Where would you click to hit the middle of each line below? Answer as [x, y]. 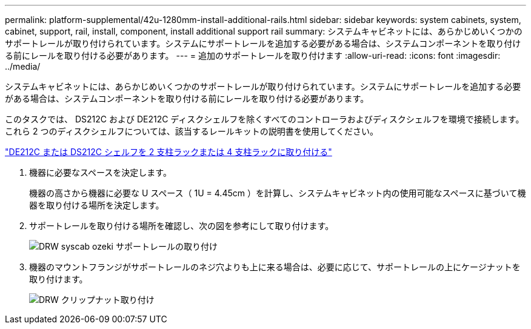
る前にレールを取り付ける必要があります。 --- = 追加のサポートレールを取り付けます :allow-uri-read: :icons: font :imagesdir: [253, 55]
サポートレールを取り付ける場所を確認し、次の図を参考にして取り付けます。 [182, 226]
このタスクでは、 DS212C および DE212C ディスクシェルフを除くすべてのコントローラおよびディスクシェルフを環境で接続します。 [265, 119]
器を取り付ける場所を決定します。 [97, 205]
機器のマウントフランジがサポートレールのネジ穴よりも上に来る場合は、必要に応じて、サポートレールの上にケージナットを [275, 267]
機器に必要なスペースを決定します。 [100, 172]
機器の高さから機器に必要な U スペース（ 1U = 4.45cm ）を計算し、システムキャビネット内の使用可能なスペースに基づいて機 [278, 193]
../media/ [23, 66]
